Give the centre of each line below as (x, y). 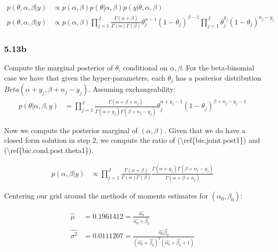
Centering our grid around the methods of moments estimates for (106, 196)
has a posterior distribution (218, 77)
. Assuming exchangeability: (132, 89)
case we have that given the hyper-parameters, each (85, 77)
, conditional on (143, 68)
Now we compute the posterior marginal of (71, 130)
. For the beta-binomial (218, 68)
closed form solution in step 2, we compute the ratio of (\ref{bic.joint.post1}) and (132, 140)
